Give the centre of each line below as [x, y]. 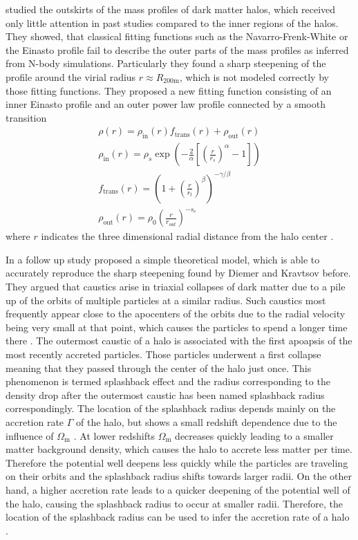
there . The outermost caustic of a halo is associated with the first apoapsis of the [179, 341]
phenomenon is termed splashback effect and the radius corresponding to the [168, 381]
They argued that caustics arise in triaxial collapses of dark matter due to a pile [176, 287]
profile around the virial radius [71, 76]
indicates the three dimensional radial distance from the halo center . [187, 236]
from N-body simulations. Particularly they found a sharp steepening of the [166, 63]
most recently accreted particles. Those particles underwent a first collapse [163, 354]
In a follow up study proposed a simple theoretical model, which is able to [163, 259]
